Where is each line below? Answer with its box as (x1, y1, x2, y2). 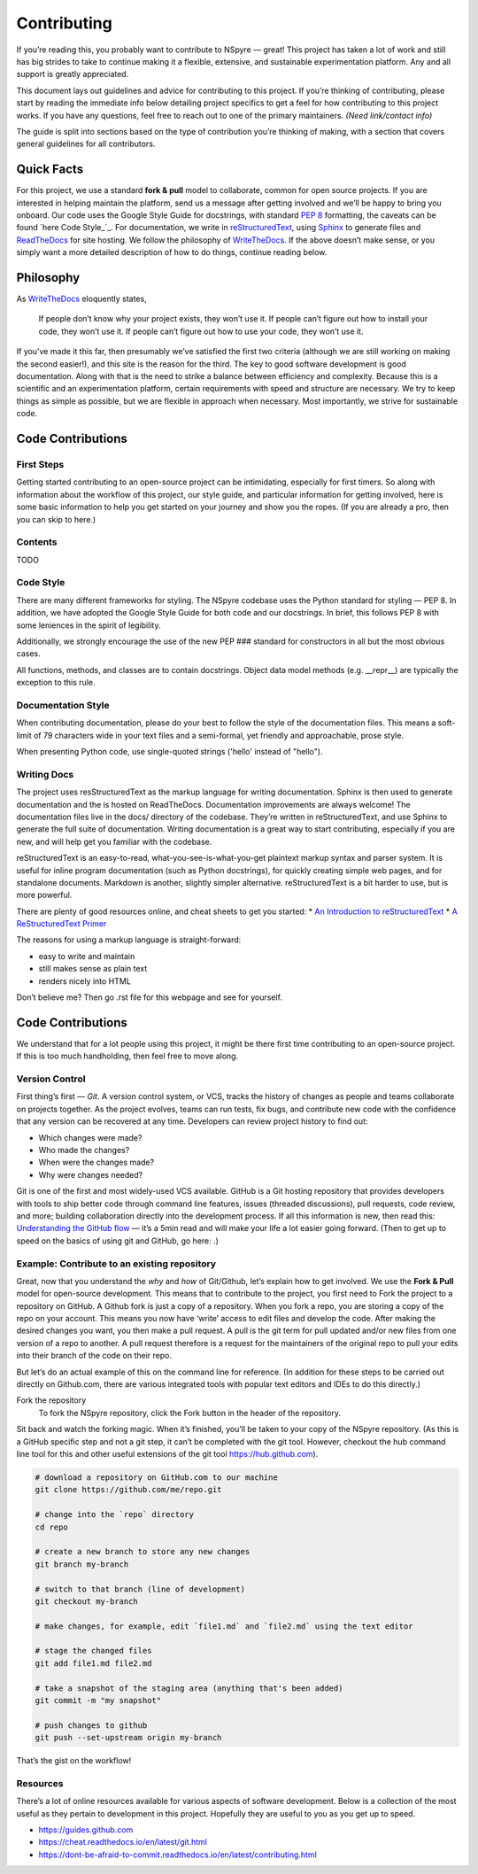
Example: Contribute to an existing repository (16, 1258, 217, 1270)
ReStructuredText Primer (16, 918, 107, 929)
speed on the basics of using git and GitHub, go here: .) (16, 1235, 219, 1246)
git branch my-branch (35, 1559, 129, 1569)
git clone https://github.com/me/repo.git (35, 1484, 222, 1495)
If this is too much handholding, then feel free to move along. (16, 1050, 239, 1062)
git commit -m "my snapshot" (35, 1696, 162, 1706)
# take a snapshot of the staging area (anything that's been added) (35, 1683, 343, 1693)
